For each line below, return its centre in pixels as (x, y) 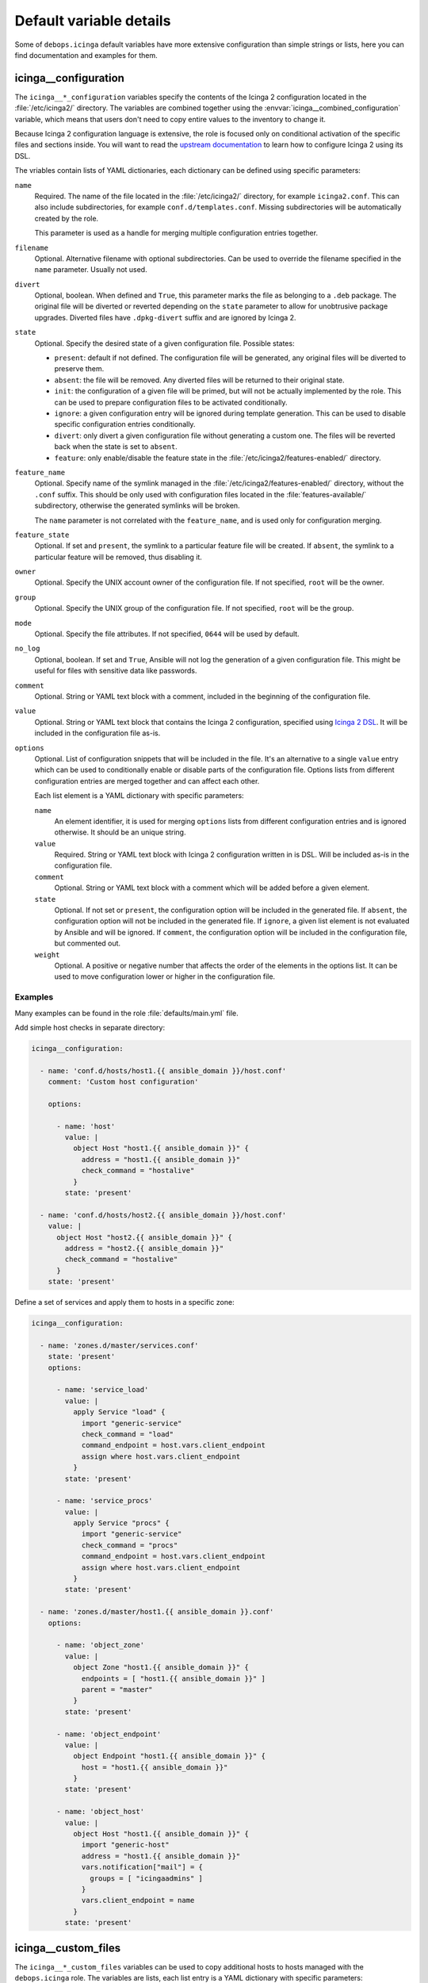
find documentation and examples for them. (86, 55)
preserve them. (79, 369)
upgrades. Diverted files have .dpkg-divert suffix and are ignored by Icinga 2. (165, 317)
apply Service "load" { (119, 1412)
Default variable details (93, 21)
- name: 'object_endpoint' (109, 1734)
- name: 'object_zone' (101, 1645)
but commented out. (88, 943)
